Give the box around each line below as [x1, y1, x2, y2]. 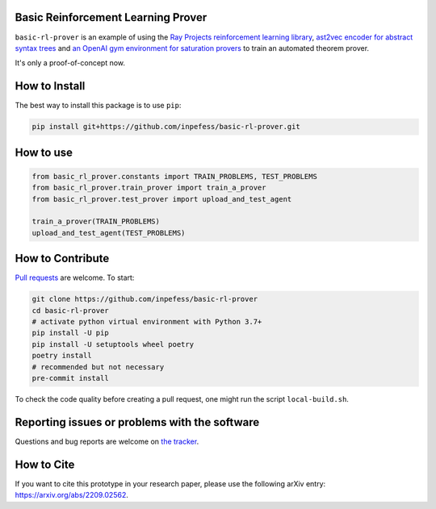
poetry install [31, 351, 92, 361]
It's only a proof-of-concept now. [15, 58, 125, 68]
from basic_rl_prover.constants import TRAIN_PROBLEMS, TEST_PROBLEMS [31, 172, 318, 181]
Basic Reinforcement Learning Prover [15, 10, 208, 24]
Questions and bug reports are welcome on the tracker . [15, 436, 199, 446]
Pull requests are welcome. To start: [15, 273, 135, 282]
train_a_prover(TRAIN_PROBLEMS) [31, 217, 161, 226]
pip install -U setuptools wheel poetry [31, 340, 194, 348]
